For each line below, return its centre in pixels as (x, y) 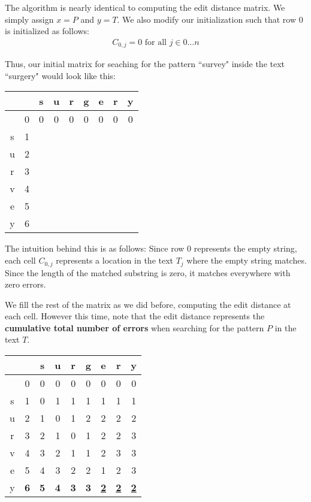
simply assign (29, 19)
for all (155, 42)
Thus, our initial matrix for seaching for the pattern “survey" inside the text (145, 64)
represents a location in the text (115, 260)
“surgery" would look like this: (60, 75)
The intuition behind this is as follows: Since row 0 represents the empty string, (151, 248)
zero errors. (25, 284)
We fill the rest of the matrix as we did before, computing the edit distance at (148, 304)
